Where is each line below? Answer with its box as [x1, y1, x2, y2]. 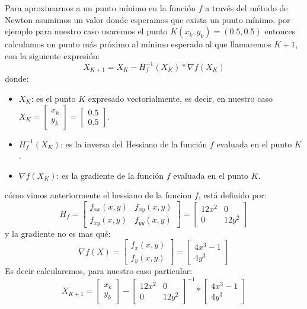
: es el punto [31, 92, 76, 104]
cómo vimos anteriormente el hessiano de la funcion [5, 189, 192, 201]
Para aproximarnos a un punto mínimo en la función [5, 2, 196, 14]
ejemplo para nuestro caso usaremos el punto [5, 25, 168, 37]
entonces [264, 25, 296, 37]
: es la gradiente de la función [56, 169, 164, 181]
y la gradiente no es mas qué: [5, 227, 111, 239]
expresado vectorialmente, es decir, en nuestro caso [88, 92, 273, 104]
